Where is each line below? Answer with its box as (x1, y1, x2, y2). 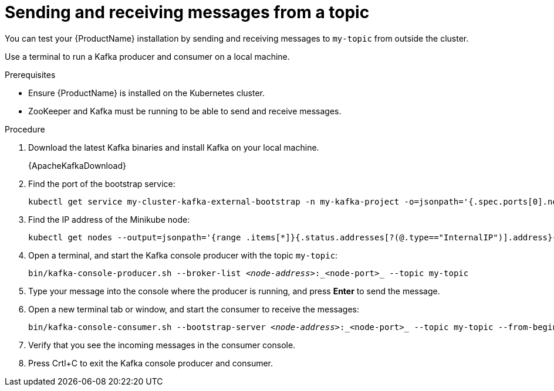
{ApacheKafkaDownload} (28, 160, 126, 171)
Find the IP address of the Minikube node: (28, 214, 190, 225)
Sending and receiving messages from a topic (5, 2, 370, 22)
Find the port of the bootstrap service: (28, 178, 175, 189)
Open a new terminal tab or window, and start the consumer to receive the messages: (28, 304, 359, 314)
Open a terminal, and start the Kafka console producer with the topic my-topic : (28, 250, 338, 260)
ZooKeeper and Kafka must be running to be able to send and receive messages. (28, 106, 342, 116)
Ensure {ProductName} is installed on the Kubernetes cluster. (28, 87, 265, 98)
